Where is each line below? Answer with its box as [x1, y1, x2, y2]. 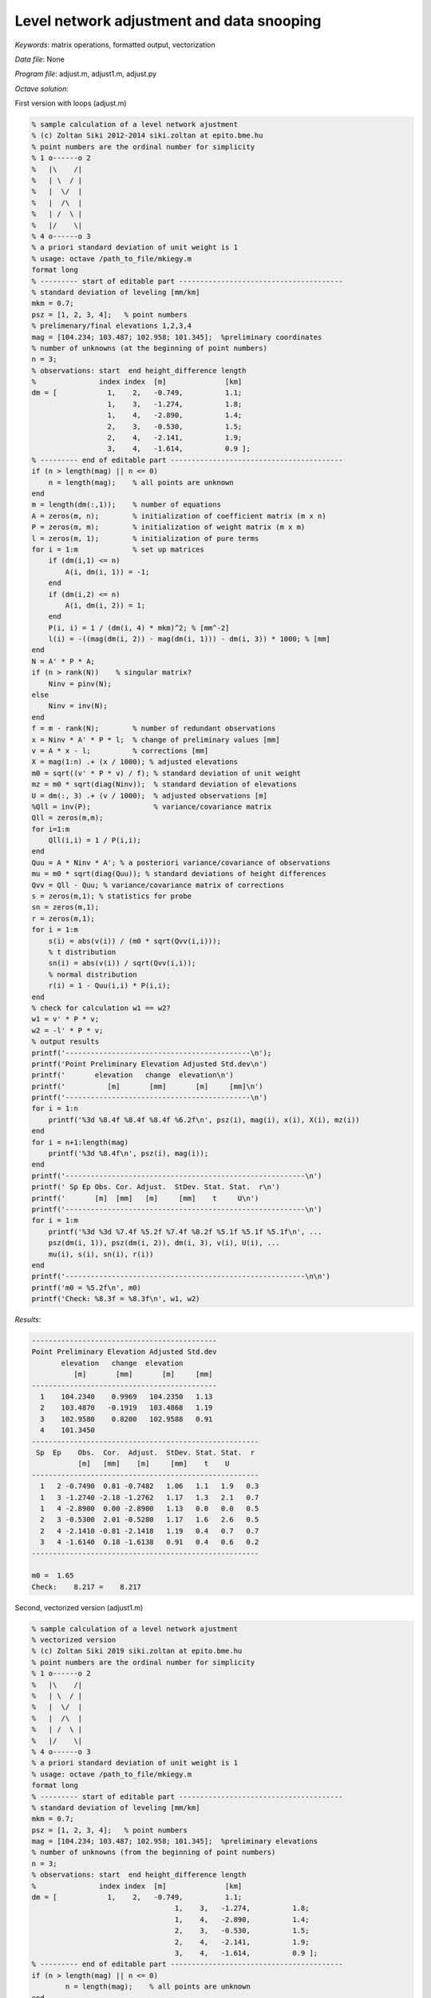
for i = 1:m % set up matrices [31, 544, 205, 554]
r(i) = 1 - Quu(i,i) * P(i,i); [48, 981, 171, 990]
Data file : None [14, 54, 65, 64]
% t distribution [48, 948, 117, 957]
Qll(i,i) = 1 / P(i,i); [48, 836, 141, 845]
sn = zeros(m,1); [31, 903, 100, 912]
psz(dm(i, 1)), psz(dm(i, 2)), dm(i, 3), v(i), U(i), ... [48, 1239, 280, 1248]
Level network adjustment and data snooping [14, 12, 322, 30]
